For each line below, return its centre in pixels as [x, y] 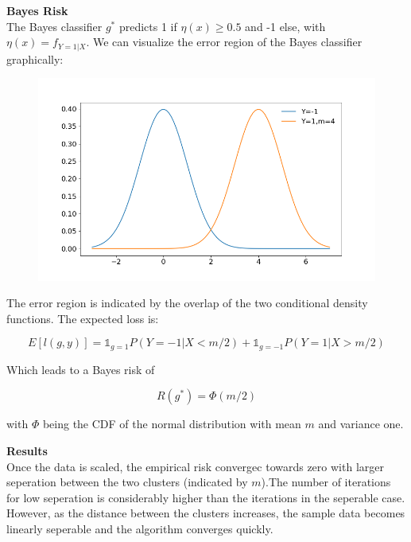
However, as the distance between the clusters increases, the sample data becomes [206, 513]
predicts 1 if [148, 26]
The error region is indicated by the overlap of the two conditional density [187, 303]
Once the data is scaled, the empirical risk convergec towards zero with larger [195, 466]
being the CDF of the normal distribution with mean [172, 424]
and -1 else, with [285, 26]
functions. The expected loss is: [83, 318]
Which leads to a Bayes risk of [81, 369]
